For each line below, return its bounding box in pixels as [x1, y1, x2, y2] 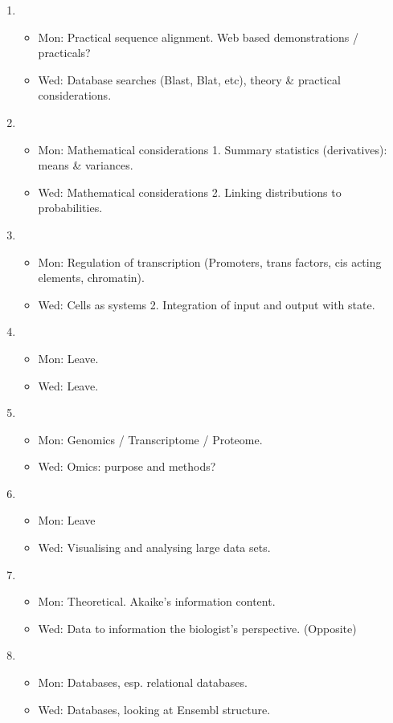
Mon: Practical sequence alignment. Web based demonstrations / [38, 28, 359, 45]
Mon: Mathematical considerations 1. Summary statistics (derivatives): [38, 141, 387, 157]
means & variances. [38, 157, 133, 174]
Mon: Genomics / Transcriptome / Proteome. [38, 431, 263, 447]
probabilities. [38, 199, 103, 216]
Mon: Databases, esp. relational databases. [38, 674, 248, 691]
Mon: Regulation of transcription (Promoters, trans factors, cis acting [38, 253, 382, 270]
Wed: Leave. [38, 377, 99, 394]
